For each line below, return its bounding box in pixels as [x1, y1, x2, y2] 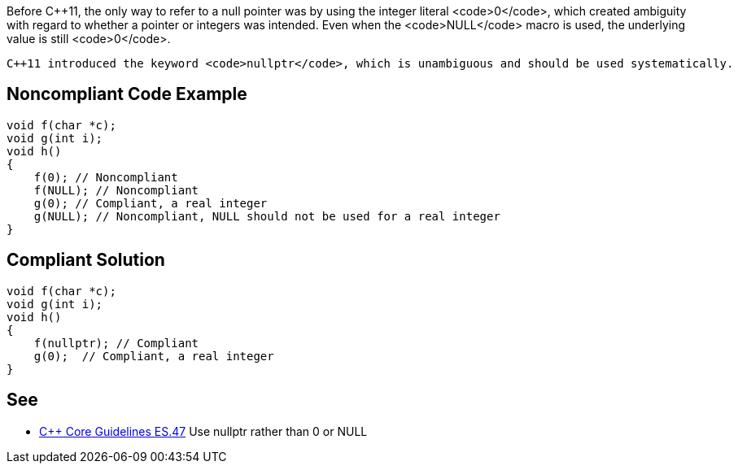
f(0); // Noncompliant [33, 170, 178, 184]
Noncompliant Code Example [7, 84, 247, 105]
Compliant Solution [7, 250, 165, 271]
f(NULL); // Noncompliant [33, 183, 199, 197]
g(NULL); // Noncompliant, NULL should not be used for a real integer [33, 209, 500, 223]
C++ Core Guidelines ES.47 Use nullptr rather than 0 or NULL [39, 424, 368, 438]
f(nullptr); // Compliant [33, 336, 199, 350]
